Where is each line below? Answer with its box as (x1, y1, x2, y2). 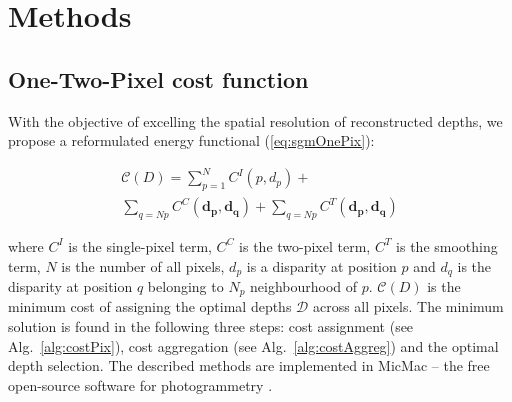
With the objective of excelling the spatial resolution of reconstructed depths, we (8, 110, 503, 131)
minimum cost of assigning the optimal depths (8, 296, 292, 317)
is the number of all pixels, (61, 255, 225, 276)
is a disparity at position (246, 255, 397, 276)
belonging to (147, 275, 224, 296)
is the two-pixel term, (239, 235, 371, 256)
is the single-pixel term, (68, 235, 212, 256)
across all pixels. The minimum (312, 296, 504, 317)
